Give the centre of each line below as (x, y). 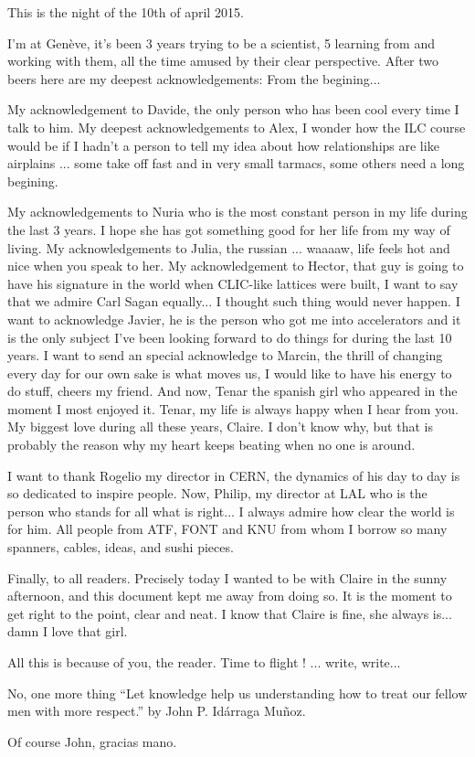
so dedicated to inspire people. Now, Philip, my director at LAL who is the (217, 493)
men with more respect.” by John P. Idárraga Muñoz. (157, 711)
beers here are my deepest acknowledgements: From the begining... (194, 78)
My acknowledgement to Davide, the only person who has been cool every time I (233, 109)
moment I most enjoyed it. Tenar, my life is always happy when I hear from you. (233, 408)
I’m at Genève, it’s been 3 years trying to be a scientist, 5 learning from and (221, 43)
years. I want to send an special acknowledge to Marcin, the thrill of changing (225, 355)
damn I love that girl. (68, 631)
